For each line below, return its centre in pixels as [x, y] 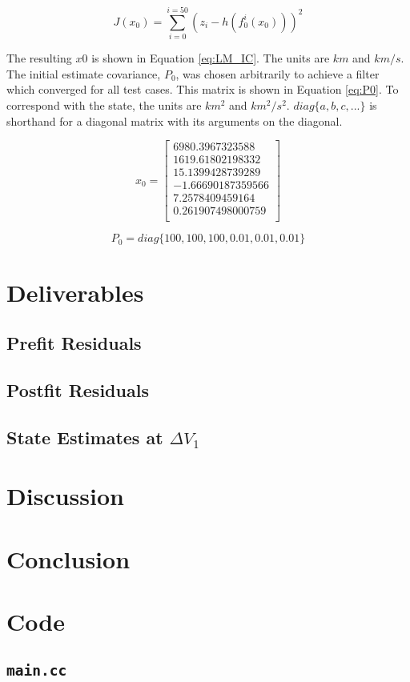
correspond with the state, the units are [104, 104]
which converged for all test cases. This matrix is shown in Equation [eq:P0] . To [203, 89]
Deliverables [75, 292]
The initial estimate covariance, [84, 73]
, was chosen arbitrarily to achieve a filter [277, 73]
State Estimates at [85, 437]
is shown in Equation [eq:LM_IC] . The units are [211, 58]
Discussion [65, 496]
